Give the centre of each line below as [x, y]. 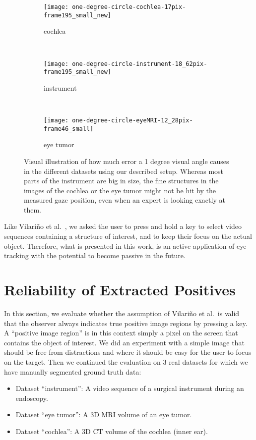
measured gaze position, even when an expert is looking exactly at [125, 200]
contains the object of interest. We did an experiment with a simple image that [124, 342]
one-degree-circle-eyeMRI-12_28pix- [132, 120]
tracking [16, 255]
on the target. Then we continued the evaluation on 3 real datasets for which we [126, 361]
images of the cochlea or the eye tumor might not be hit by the [120, 190]
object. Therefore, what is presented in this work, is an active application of [119, 246]
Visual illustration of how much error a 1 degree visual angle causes [127, 161]
